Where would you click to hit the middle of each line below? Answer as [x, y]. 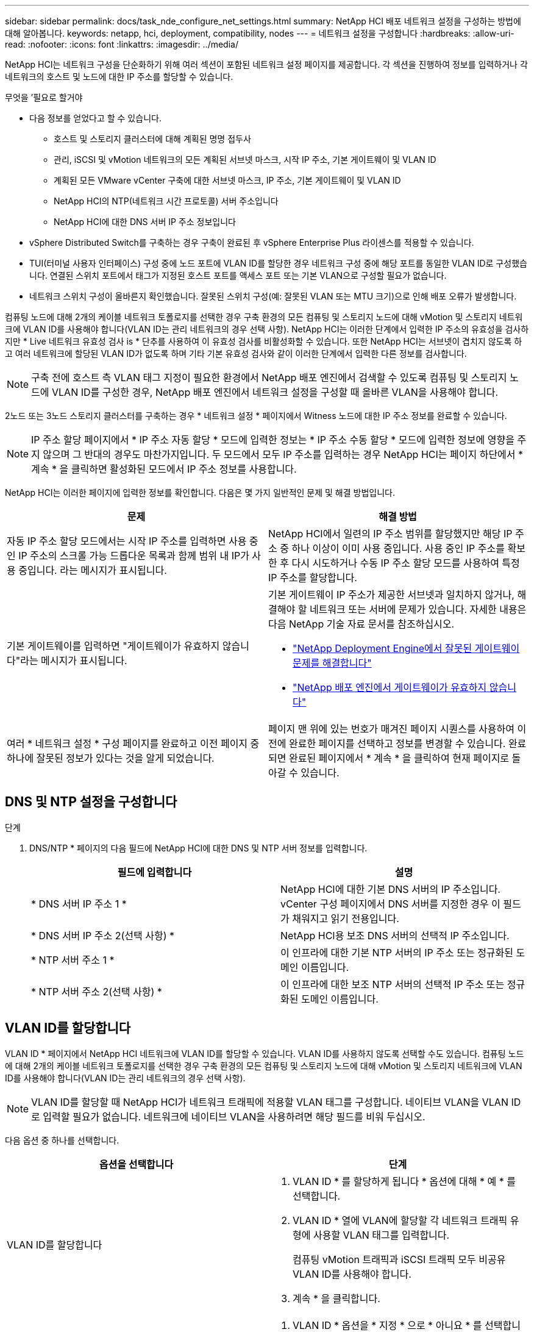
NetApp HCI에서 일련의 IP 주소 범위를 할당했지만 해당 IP [390, 534]
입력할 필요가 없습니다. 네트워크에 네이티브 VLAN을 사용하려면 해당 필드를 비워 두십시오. [234, 1116]
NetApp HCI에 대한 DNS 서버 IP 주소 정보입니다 [145, 222]
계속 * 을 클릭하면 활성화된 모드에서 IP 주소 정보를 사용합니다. [164, 469]
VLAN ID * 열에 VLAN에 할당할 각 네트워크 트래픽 [400, 1220]
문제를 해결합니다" [332, 663]
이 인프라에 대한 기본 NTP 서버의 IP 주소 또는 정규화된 [397, 952]
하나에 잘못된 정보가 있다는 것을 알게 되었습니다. [111, 758]
